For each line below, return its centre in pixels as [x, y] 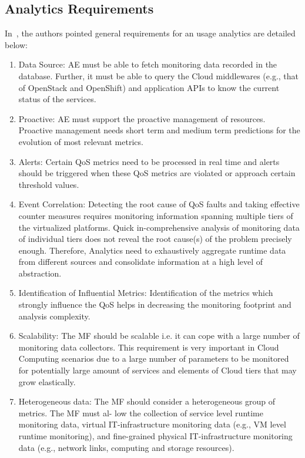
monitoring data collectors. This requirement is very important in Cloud [149, 347]
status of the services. [57, 99]
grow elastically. [47, 381]
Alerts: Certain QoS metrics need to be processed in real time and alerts [149, 161]
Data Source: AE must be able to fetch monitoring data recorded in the [148, 64]
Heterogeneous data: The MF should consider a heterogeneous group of [147, 401]
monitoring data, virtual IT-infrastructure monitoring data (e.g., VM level [152, 424]
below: [16, 44]
